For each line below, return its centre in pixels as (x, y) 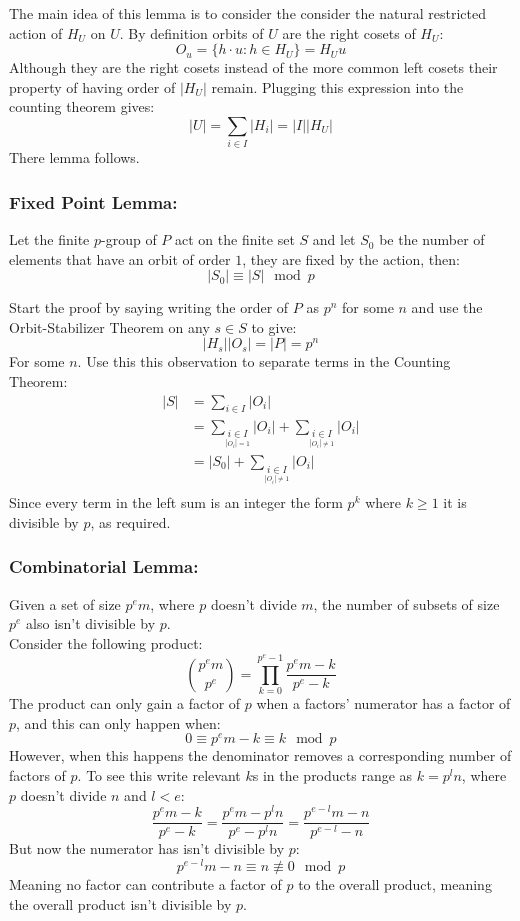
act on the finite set (235, 239)
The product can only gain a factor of (125, 703)
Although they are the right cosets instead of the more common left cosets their (253, 67)
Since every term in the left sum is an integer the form (176, 502)
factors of (37, 775)
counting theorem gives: (82, 106)
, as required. (130, 521)
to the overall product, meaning (395, 884)
